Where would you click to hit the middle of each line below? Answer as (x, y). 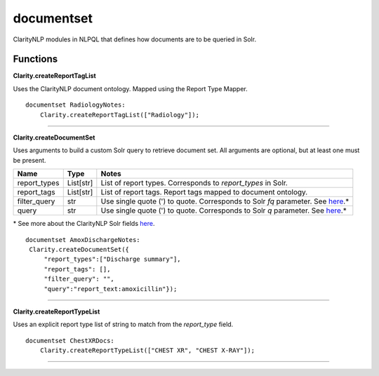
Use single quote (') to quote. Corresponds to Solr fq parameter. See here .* (225, 201)
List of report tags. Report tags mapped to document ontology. (204, 192)
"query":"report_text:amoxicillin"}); (111, 289)
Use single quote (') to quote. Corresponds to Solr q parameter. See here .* (224, 210)
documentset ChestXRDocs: (70, 341)
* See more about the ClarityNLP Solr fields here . (84, 224)
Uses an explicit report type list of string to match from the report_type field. (123, 324)
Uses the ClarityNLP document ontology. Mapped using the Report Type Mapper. (131, 88)
